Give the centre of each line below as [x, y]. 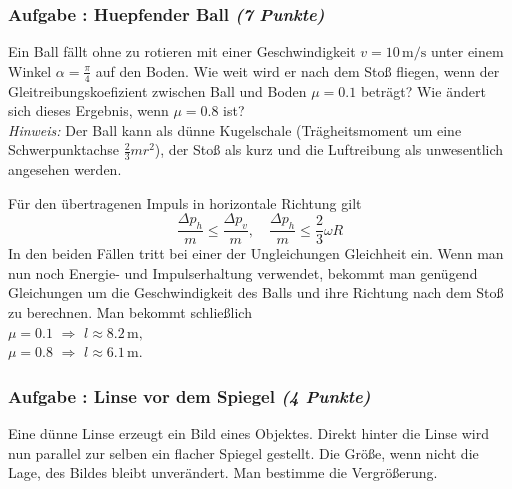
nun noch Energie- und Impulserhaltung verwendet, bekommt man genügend [243, 272]
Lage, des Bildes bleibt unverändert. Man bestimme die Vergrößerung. [223, 472]
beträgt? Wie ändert [423, 90]
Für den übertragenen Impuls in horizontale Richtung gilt [185, 202]
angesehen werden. [65, 169]
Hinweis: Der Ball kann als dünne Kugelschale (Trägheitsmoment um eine [235, 129]
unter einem [467, 51]
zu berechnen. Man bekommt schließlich [130, 312]
